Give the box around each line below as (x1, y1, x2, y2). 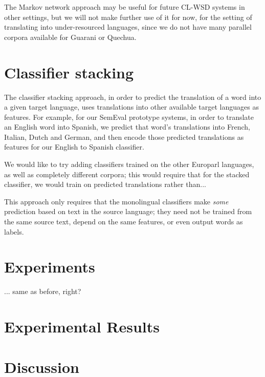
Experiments (4, 256, 95, 277)
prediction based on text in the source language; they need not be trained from (4, 206, 252, 217)
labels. (4, 226, 24, 237)
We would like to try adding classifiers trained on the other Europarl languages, (4, 159, 254, 170)
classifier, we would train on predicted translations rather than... (4, 179, 206, 190)
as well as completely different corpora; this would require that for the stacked (4, 169, 250, 179)
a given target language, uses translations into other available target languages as (4, 101, 259, 112)
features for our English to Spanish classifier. (4, 141, 144, 152)
